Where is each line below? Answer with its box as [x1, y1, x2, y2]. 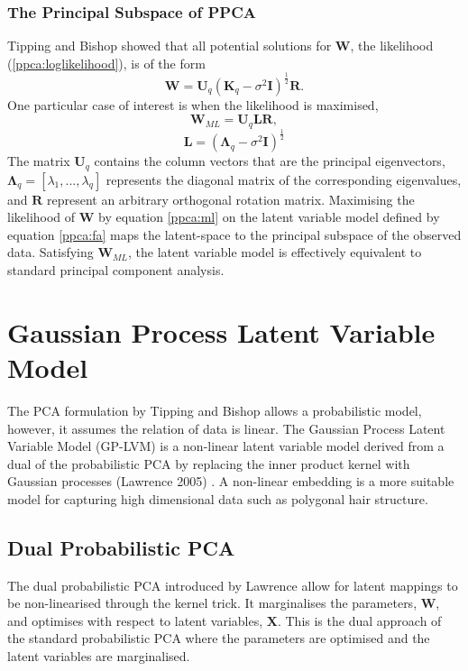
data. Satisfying [7, 243, 94, 262]
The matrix [7, 152, 70, 170]
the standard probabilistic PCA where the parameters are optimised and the [7, 629, 430, 648]
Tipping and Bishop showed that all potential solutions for [7, 36, 332, 55]
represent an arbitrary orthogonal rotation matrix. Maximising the [46, 189, 415, 208]
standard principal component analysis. [7, 261, 225, 279]
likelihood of [7, 207, 76, 226]
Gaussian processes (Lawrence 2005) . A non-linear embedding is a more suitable [7, 472, 454, 491]
